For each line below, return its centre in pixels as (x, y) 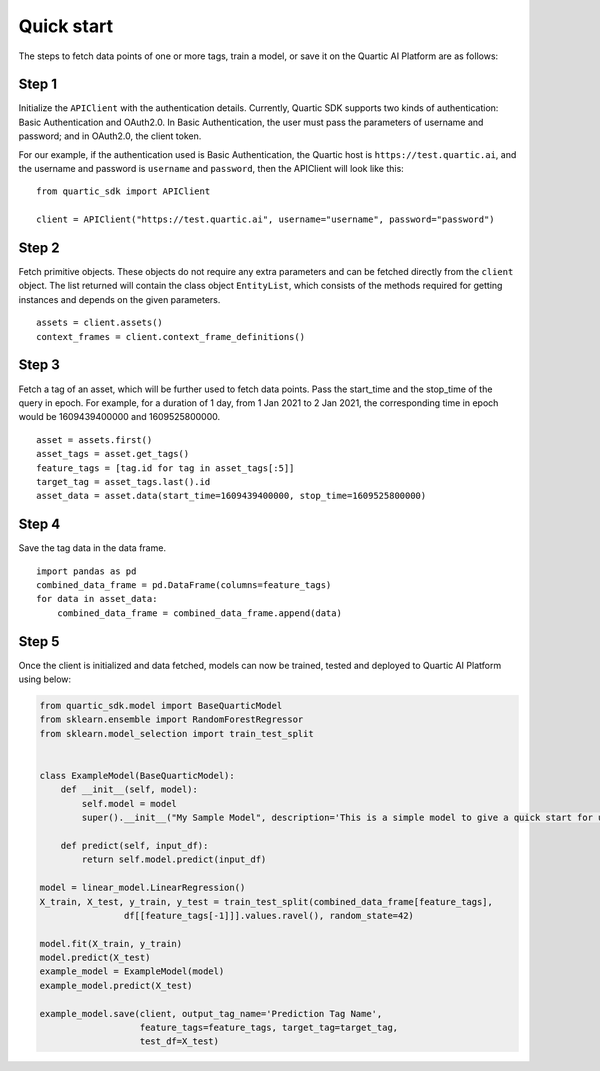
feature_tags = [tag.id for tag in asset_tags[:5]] (165, 468)
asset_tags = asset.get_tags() (113, 454)
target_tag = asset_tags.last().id (123, 481)
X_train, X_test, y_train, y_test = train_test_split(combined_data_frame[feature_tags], (266, 901)
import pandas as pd (86, 571)
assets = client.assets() (100, 323)
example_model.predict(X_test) (116, 985)
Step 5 (39, 641)
